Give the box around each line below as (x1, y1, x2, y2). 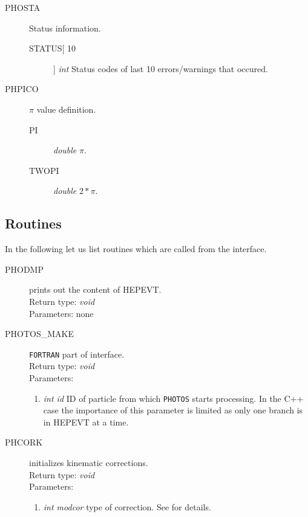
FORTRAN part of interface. (29, 347, 125, 360)
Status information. (29, 21, 101, 34)
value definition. (36, 102, 96, 115)
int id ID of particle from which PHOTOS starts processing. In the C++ (43, 392, 304, 404)
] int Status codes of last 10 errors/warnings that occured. (53, 62, 268, 75)
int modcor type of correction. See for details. (43, 500, 211, 513)
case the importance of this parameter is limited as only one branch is (43, 404, 303, 416)
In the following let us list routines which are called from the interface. (5, 242, 267, 255)
